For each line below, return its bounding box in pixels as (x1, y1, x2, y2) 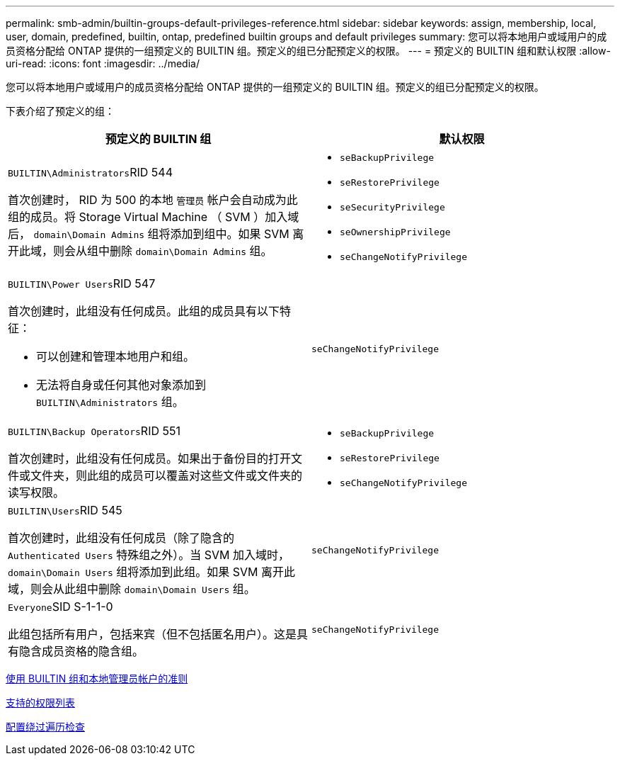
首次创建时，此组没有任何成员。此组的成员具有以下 (8, 304, 280, 318)
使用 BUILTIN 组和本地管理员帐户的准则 (6, 672, 188, 684)
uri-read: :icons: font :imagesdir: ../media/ (6, 57, 200, 69)
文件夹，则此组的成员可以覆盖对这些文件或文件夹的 (30, 468, 303, 483)
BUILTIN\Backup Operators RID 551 (8, 424, 180, 438)
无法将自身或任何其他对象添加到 (36, 378, 207, 392)
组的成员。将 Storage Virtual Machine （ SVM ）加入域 (8, 209, 299, 224)
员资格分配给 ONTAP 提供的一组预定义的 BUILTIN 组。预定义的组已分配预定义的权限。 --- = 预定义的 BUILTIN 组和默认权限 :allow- (6, 45, 611, 57)
